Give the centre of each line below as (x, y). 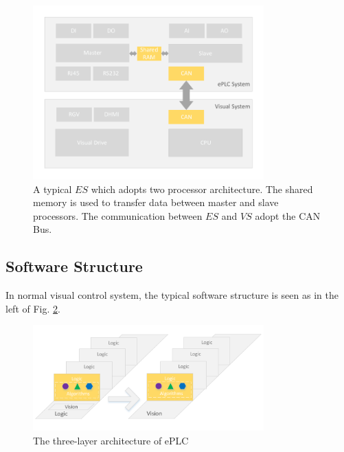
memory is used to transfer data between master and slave (156, 202)
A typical (53, 189)
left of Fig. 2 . (33, 308)
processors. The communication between (118, 215)
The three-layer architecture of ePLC (111, 440)
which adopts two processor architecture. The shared (202, 189)
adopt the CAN (288, 215)
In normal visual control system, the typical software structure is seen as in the (172, 295)
